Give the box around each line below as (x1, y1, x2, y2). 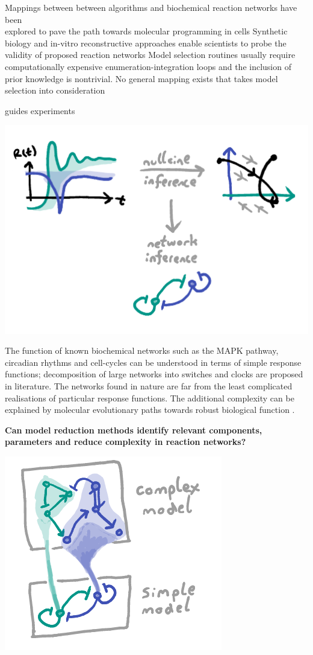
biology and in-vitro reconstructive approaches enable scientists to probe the (5, 36, 287, 49)
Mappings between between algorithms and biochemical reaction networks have (5, 1, 297, 13)
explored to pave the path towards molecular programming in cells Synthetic (5, 25, 288, 37)
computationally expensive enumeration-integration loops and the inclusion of (5, 60, 291, 72)
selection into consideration (5, 84, 105, 97)
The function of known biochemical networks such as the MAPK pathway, (5, 344, 279, 357)
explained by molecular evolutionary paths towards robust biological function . (5, 403, 295, 416)
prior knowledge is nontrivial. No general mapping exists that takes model (5, 72, 278, 85)
